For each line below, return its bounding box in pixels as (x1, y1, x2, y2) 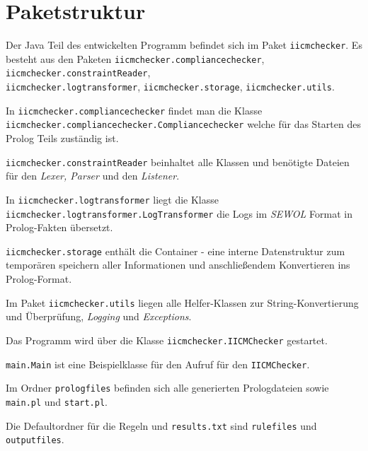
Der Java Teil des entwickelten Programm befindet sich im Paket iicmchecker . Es (6, 37, 362, 52)
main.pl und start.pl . (6, 394, 108, 409)
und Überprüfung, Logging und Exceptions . (6, 309, 192, 324)
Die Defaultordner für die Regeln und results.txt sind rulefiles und (6, 418, 317, 433)
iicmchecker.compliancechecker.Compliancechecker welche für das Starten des (6, 117, 361, 131)
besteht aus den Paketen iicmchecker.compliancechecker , (6, 51, 265, 66)
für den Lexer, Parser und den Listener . (6, 168, 180, 183)
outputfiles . (6, 432, 64, 447)
